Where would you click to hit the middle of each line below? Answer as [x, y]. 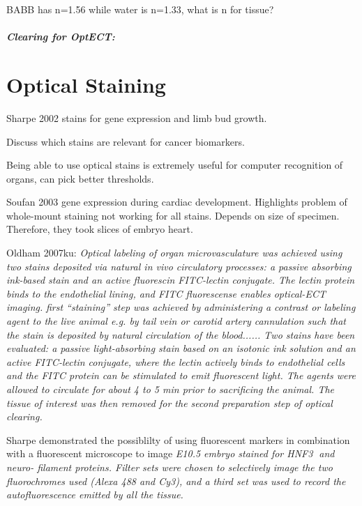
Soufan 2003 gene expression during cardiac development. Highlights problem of [177, 202]
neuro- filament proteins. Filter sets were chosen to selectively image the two [169, 467]
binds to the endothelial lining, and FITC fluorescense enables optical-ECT [166, 293]
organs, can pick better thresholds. [80, 178]
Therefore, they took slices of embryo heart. [100, 229]
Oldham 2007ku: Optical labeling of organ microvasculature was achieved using [174, 253]
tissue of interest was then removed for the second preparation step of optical [169, 402]
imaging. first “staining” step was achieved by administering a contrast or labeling [181, 307]
